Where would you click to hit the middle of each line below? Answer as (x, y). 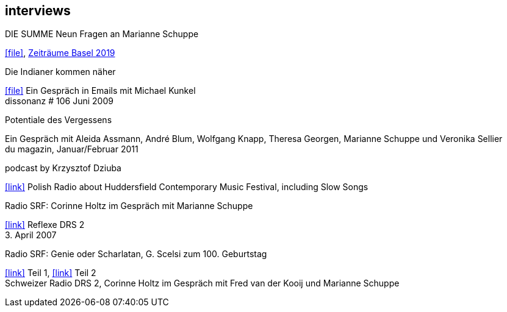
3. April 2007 (31, 235)
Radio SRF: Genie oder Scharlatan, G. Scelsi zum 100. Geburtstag (136, 254)
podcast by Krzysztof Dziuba (63, 168)
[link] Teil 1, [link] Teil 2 (51, 273)
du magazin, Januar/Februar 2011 (72, 149)
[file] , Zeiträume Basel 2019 (60, 53)
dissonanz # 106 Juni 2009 (59, 101)
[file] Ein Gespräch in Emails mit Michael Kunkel (100, 91)
